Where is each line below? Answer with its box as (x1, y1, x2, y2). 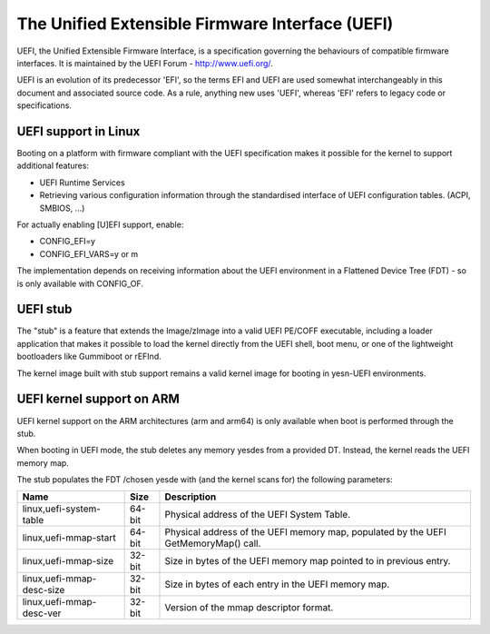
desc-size (22, 584, 65, 597)
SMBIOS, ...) (39, 203, 85, 213)
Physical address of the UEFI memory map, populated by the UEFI (164, 526, 446, 539)
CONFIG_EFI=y (39, 236, 95, 247)
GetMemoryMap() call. (164, 537, 261, 550)
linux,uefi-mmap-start (22, 531, 117, 544)
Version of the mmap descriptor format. (164, 601, 334, 614)
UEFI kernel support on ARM (16, 391, 181, 407)
